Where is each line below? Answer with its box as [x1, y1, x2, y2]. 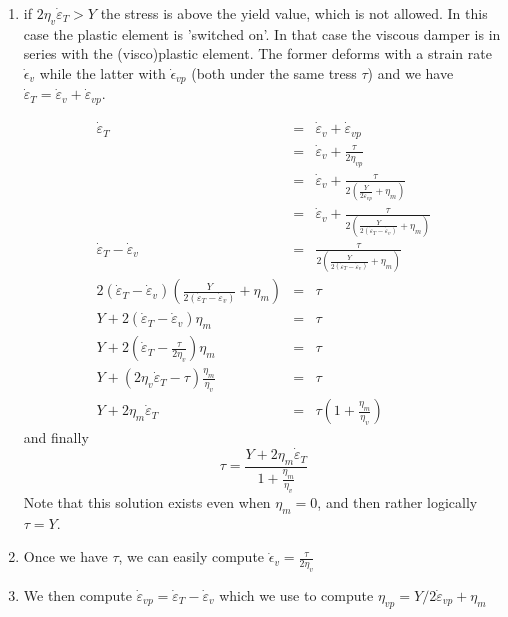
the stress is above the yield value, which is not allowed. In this [100, 3, 488, 23]
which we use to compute [219, 585, 374, 606]
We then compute [23, 585, 132, 606]
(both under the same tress [191, 62, 357, 83]
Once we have [23, 546, 108, 567]
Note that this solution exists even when [23, 491, 271, 512]
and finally [23, 427, 89, 448]
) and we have [367, 62, 454, 83]
